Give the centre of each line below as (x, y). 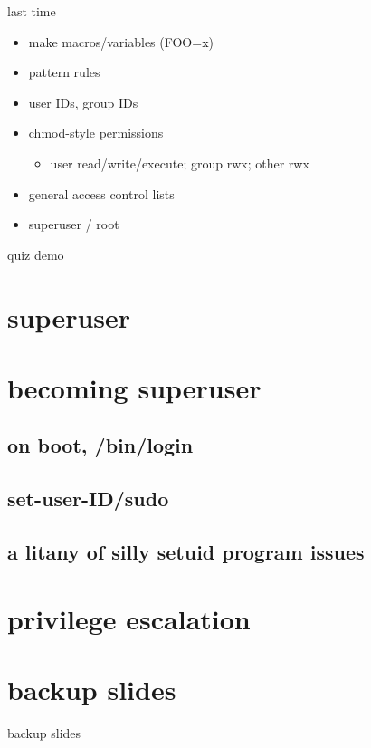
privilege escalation (129, 618)
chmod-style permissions (96, 133)
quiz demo (36, 254)
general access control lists (101, 193)
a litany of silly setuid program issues (186, 552)
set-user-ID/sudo (88, 499)
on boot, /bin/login (100, 445)
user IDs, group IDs (83, 102)
